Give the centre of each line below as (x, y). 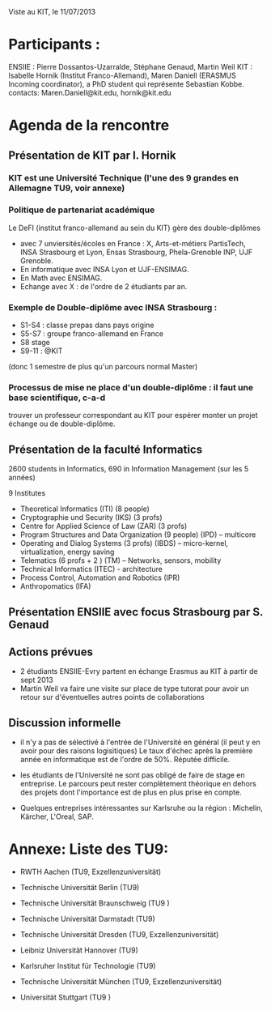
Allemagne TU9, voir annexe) (67, 188)
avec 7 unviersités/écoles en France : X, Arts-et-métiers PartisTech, (133, 243)
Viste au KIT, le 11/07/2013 (52, 12)
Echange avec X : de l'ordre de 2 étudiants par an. (104, 286)
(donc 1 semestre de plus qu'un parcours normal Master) (103, 367)
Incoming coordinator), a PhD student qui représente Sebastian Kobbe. (127, 83)
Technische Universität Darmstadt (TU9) (87, 919)
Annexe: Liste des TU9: (88, 849)
